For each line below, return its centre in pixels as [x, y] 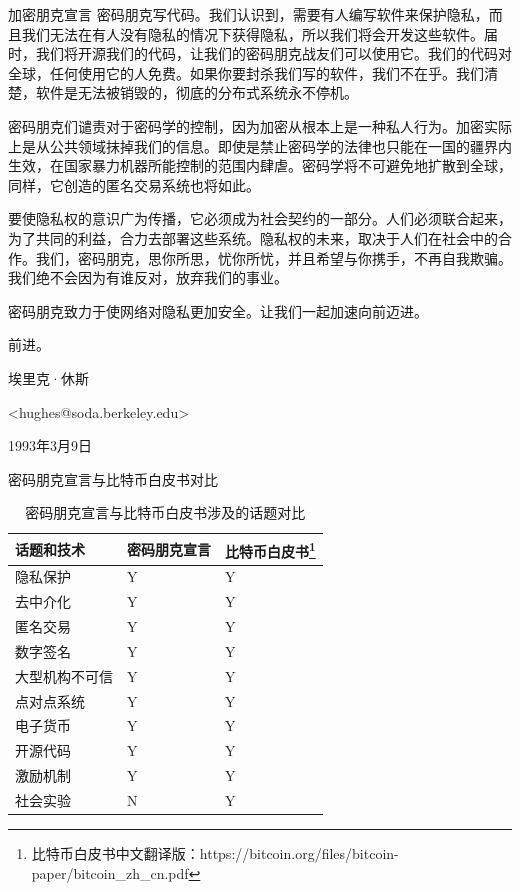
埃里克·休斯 [48, 377]
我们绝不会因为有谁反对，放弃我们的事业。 [148, 277]
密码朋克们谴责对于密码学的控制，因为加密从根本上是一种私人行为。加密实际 [260, 125]
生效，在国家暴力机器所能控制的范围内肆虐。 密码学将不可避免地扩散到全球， [260, 165]
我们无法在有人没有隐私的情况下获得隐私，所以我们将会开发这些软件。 [252, 33]
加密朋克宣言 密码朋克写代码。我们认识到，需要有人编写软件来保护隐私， [248, 14]
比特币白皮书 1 [270, 549]
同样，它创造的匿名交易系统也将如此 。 [134, 184]
